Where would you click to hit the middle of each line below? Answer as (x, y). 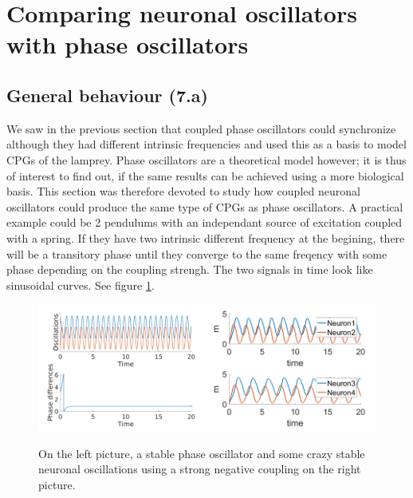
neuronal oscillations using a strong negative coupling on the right (200, 469)
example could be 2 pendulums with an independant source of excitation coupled (205, 222)
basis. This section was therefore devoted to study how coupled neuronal (183, 191)
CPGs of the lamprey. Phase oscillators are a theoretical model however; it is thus (206, 159)
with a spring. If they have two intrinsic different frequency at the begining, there (206, 237)
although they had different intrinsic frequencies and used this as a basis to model (206, 144)
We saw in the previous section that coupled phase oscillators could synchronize (201, 128)
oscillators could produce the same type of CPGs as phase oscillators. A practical (205, 206)
